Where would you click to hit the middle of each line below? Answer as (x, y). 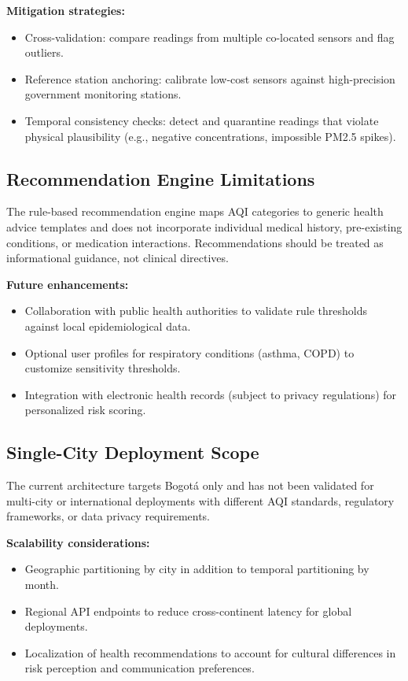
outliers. (44, 52)
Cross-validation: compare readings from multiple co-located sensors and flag (210, 37)
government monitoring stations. (103, 94)
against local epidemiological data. (108, 326)
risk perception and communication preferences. (140, 668)
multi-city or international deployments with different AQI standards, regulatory (200, 500)
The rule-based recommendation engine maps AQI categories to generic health (195, 211)
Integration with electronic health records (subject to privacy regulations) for (211, 394)
